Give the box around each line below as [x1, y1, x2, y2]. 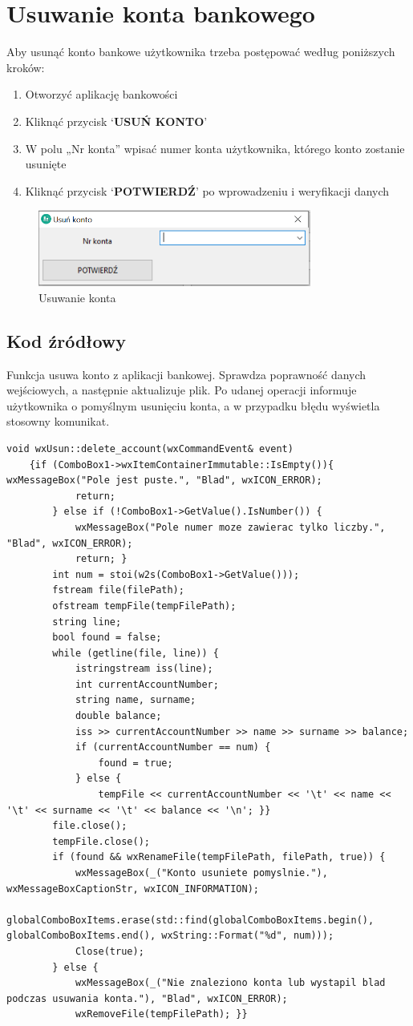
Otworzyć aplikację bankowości [25, 86, 178, 103]
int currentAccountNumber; [75, 678, 219, 690]
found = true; [98, 757, 173, 769]
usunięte [25, 156, 67, 172]
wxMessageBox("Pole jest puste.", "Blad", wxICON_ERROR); [6, 475, 322, 487]
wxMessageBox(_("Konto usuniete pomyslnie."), [75, 867, 328, 879]
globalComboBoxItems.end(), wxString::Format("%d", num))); [6, 930, 334, 942]
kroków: [6, 59, 45, 75]
